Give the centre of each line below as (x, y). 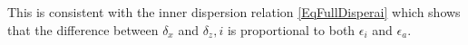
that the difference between (83, 29)
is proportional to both (291, 29)
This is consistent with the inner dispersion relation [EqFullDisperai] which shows (234, 12)
